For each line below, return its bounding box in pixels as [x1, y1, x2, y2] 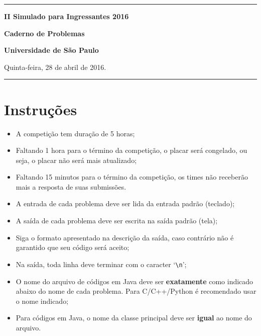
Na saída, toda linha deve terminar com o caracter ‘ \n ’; [16, 259, 187, 269]
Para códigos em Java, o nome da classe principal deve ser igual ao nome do [16, 312, 252, 323]
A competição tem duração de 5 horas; [16, 128, 135, 138]
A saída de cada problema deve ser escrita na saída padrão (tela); [16, 215, 218, 226]
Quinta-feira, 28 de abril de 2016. [4, 61, 106, 72]
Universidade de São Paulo [4, 45, 99, 55]
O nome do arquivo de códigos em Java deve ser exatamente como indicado [16, 276, 253, 286]
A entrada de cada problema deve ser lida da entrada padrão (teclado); [16, 198, 235, 209]
